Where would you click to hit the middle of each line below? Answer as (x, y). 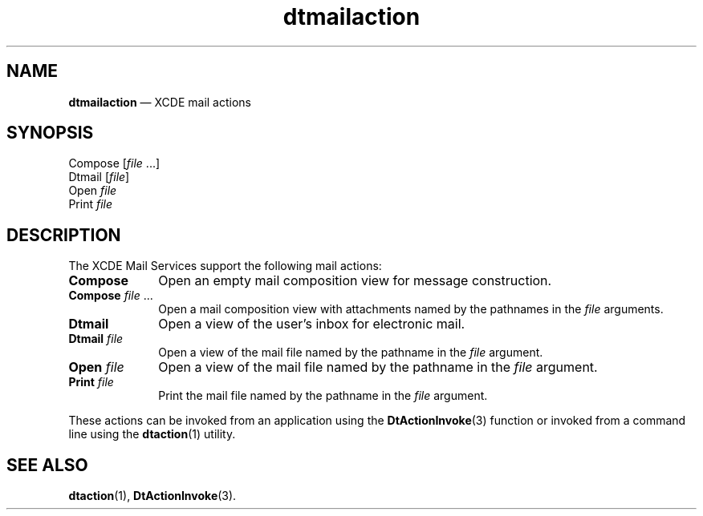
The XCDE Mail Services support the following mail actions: (225, 266)
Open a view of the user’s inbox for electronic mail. (312, 324)
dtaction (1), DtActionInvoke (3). (152, 496)
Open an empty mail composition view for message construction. (355, 281)
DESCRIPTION (64, 235)
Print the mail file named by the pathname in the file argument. (323, 396)
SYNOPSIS (50, 133)
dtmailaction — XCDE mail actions (160, 102)
